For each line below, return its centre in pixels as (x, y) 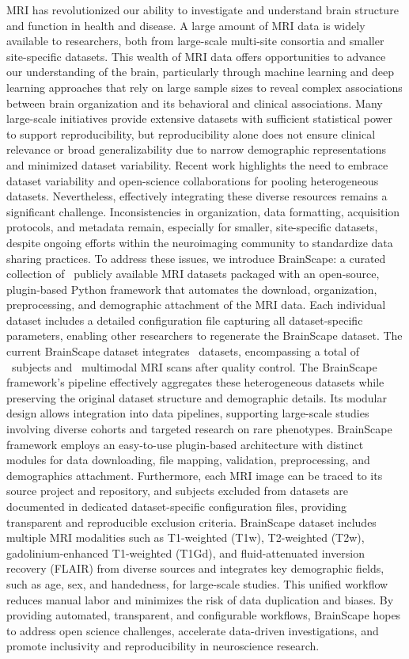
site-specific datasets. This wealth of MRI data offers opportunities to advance (196, 56)
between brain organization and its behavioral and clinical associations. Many (195, 103)
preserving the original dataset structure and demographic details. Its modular (197, 397)
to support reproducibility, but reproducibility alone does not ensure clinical (191, 133)
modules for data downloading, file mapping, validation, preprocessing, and (188, 460)
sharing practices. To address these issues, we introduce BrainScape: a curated (196, 258)
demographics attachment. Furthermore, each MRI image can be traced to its (195, 475)
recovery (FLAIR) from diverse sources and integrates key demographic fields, (195, 568)
